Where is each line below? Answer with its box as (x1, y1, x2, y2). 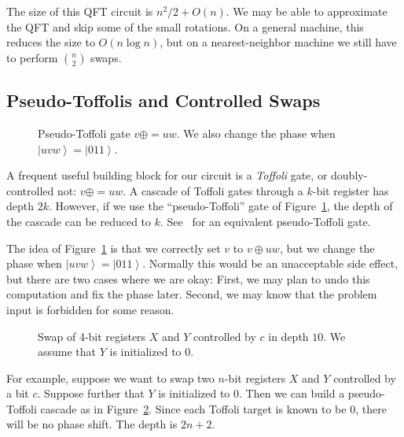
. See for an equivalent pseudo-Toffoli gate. (160, 213, 371, 229)
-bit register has (312, 182, 389, 198)
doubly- (331, 167, 368, 183)
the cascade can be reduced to (6, 213, 152, 229)
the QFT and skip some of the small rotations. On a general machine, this (6, 18, 364, 35)
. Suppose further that (37, 385, 145, 402)
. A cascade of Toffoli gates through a (123, 182, 303, 198)
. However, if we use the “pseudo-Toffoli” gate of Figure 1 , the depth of (48, 198, 393, 214)
